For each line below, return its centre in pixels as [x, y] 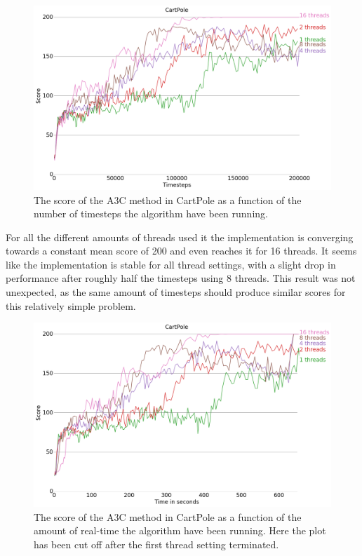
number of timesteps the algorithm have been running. [151, 213]
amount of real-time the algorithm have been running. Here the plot [180, 530]
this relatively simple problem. [71, 305]
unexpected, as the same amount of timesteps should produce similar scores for [176, 292]
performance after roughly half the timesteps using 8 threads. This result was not [181, 278]
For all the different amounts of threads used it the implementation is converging [180, 237]
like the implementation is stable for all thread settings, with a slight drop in [171, 264]
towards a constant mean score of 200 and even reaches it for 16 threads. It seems [181, 251]
